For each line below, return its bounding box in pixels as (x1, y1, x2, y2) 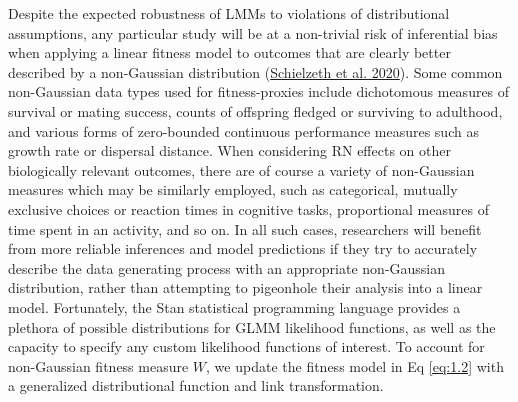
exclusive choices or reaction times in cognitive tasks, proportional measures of (8, 198, 489, 219)
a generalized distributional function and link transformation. (8, 375, 384, 396)
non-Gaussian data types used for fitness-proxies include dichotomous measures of (8, 81, 510, 102)
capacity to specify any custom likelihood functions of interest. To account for (8, 336, 485, 357)
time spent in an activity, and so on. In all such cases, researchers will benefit (8, 218, 482, 239)
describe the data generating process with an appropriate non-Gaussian (8, 257, 446, 278)
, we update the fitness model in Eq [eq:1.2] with (206, 355, 504, 376)
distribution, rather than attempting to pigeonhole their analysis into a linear (8, 277, 483, 298)
